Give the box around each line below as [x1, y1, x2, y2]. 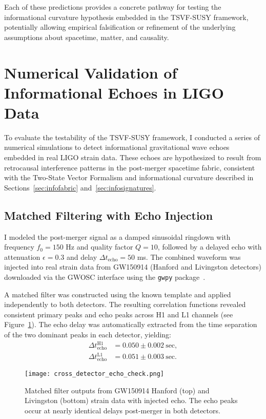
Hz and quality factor [66, 241, 133, 252]
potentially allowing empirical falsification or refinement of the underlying [4, 22, 236, 32]
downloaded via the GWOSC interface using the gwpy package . [4, 272, 206, 282]
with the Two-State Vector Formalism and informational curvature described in [4, 172, 254, 183]
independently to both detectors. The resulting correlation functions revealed [4, 299, 246, 310]
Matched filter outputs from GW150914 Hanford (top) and [25, 385, 210, 395]
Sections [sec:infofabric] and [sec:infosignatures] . [4, 182, 156, 193]
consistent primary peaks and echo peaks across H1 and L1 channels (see [4, 309, 233, 319]
